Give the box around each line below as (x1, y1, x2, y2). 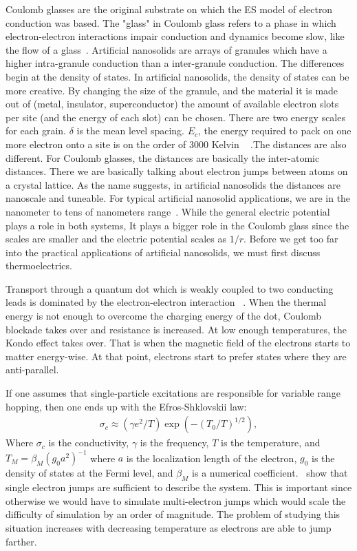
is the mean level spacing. (76, 123, 184, 138)
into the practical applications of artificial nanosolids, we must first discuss (6, 245, 321, 259)
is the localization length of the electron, (126, 450, 297, 465)
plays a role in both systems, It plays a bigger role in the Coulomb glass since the (6, 218, 349, 232)
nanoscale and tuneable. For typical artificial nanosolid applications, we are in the (6, 191, 351, 205)
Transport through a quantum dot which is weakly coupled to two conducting (6, 281, 334, 295)
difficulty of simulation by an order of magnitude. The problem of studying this (6, 507, 340, 521)
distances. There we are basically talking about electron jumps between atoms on (6, 164, 348, 178)
